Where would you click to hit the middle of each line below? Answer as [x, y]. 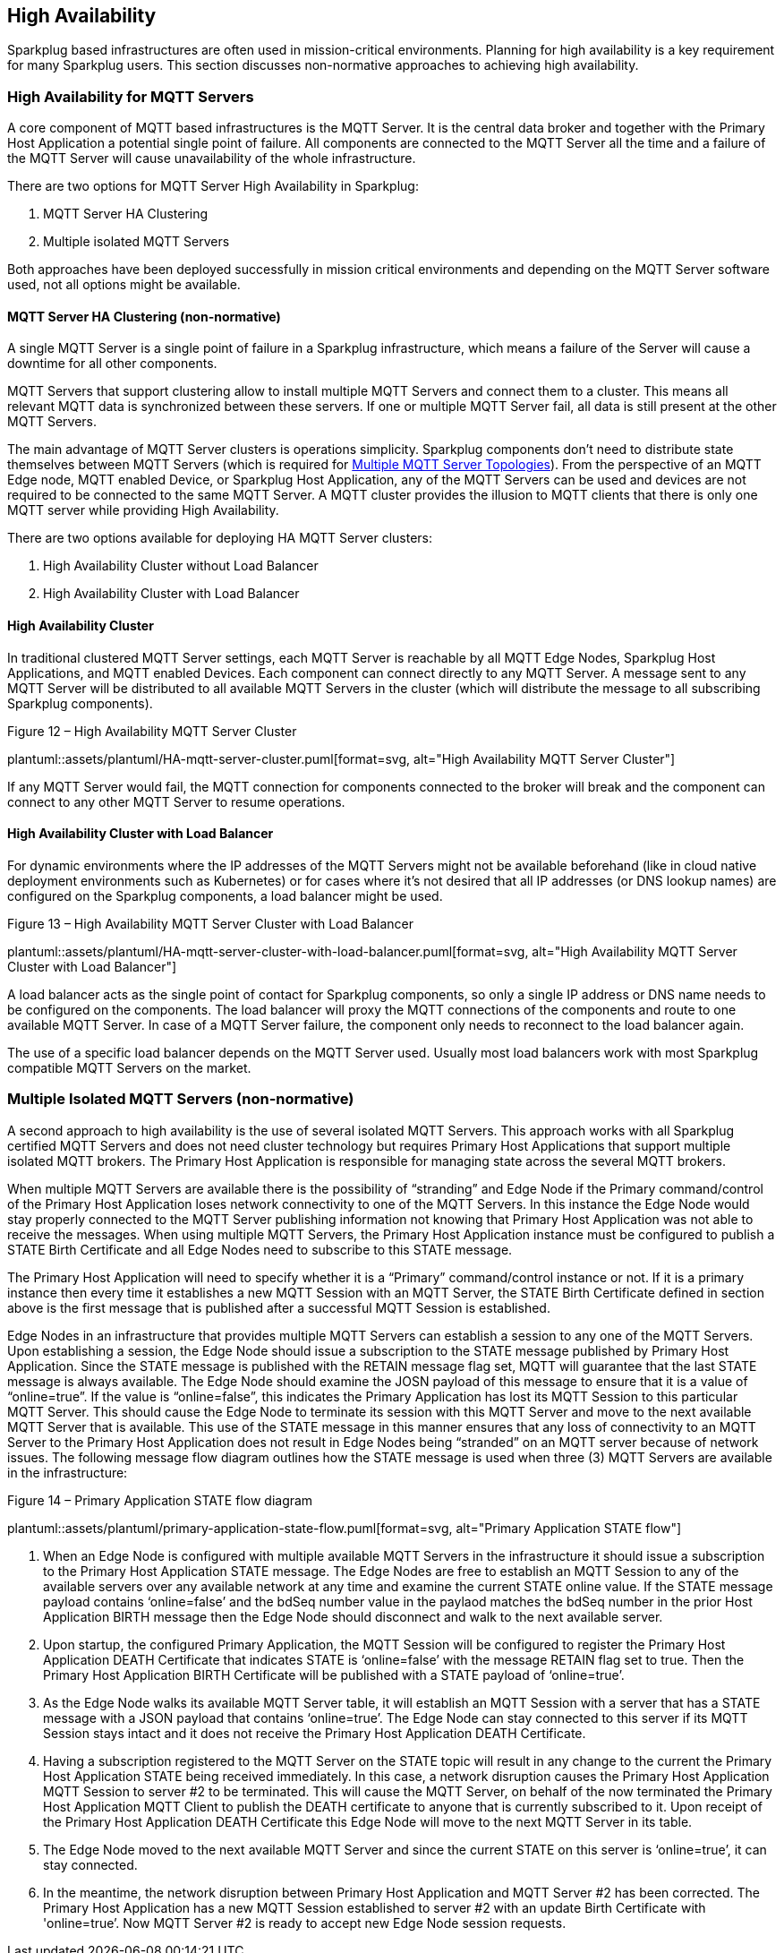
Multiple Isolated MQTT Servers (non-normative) [181, 1099]
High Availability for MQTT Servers [131, 96]
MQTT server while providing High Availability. [143, 510]
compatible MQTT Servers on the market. [129, 1067]
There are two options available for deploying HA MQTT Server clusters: [220, 538]
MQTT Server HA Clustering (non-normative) [144, 316]
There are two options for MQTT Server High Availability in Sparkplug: [213, 186]
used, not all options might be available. [124, 285]
